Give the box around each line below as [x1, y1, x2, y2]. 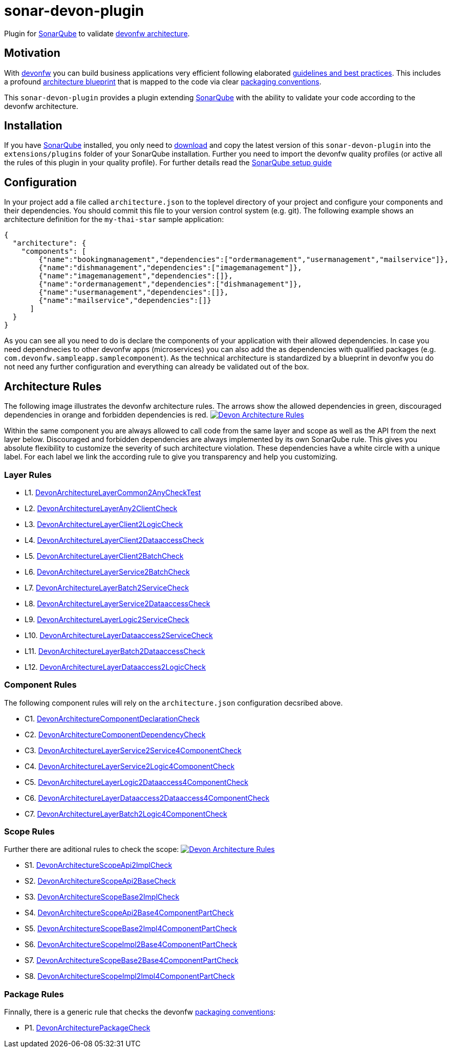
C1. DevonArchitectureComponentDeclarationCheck [25, 714, 200, 723]
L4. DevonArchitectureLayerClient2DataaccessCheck [25, 535, 204, 544]
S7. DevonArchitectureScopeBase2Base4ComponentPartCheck [25, 956, 239, 965]
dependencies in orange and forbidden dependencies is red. [4, 410, 208, 420]
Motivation [4, 47, 60, 60]
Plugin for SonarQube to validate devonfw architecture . [4, 29, 190, 38]
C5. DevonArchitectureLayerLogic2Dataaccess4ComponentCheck [25, 777, 248, 786]
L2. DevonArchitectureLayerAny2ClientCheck [25, 503, 178, 513]
